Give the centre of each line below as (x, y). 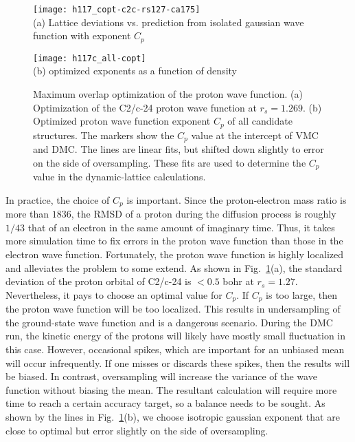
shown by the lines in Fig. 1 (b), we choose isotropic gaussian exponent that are (173, 416)
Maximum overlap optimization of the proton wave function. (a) (168, 93)
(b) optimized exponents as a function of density (135, 71)
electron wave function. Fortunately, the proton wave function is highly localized (174, 254)
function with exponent (82, 35)
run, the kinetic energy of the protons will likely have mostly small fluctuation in (176, 336)
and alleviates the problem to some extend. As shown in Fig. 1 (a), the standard (174, 267)
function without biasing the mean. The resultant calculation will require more (171, 389)
